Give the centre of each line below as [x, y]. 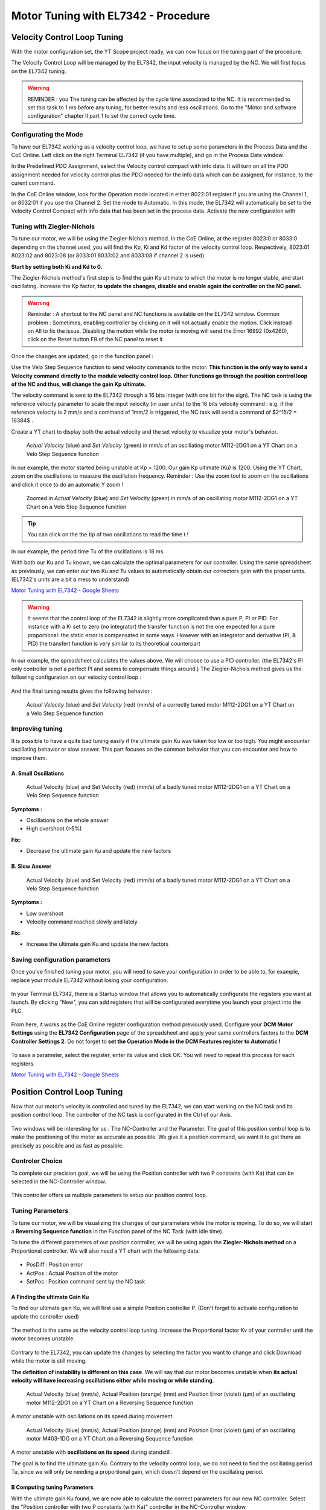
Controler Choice [37, 1161]
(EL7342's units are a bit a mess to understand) [70, 579]
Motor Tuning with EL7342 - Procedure [111, 16]
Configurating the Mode [47, 135]
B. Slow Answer [31, 866]
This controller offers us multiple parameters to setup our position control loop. [109, 1195]
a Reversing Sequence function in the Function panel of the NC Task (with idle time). [117, 1231]
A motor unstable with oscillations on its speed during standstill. [92, 1452]
